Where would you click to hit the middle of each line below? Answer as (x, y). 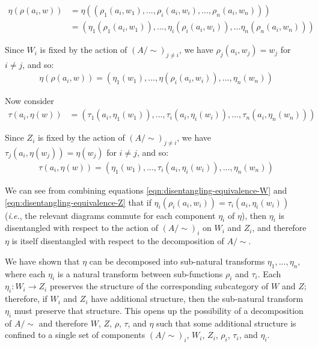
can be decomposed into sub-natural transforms (177, 261)
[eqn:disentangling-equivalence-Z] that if (78, 202)
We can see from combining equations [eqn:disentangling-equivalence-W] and (146, 190)
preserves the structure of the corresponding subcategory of (159, 286)
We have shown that (42, 261)
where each (25, 273)
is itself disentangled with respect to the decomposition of (118, 241)
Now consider (29, 101)
